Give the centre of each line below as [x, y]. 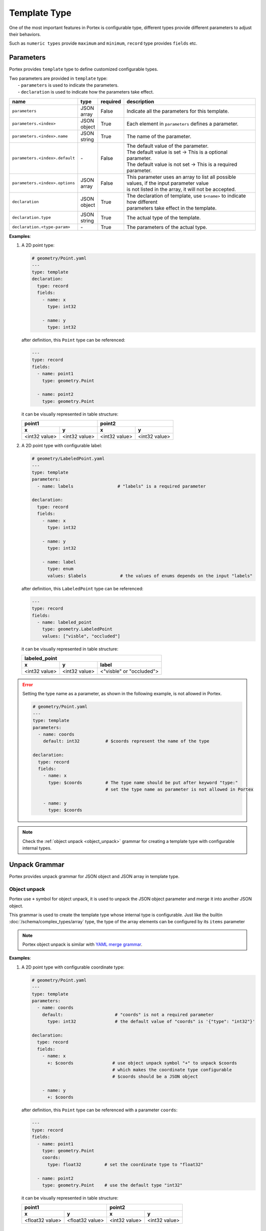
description [140, 101]
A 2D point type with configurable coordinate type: [73, 967]
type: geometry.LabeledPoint [77, 629]
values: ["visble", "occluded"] [81, 636]
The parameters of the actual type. [167, 227]
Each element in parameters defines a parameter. [183, 124]
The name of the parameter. [159, 136]
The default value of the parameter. [167, 146]
